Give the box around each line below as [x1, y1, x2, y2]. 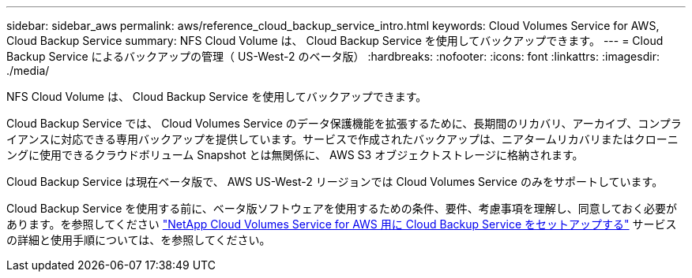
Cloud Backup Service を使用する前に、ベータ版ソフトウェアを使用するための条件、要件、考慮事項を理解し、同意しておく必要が [6, 202, 678, 215]
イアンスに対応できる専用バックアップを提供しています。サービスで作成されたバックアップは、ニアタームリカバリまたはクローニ [6, 132, 679, 146]
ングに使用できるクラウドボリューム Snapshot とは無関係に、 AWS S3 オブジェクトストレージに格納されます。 [6, 148, 584, 161]
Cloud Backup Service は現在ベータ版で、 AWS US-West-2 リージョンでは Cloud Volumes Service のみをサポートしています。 [6, 175, 664, 188]
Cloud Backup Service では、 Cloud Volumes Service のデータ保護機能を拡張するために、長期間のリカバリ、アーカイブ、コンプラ [6, 117, 682, 130]
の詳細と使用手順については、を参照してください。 [6, 233, 271, 246]
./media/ [6, 64, 50, 77]
